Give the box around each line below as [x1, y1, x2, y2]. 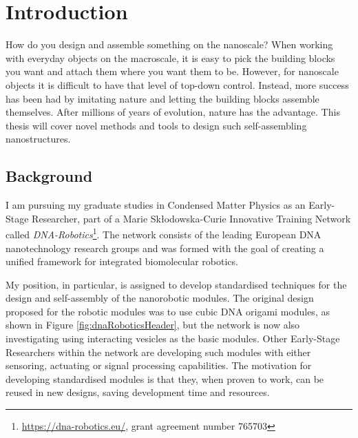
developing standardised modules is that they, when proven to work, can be [6, 371, 324, 386]
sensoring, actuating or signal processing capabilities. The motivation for [6, 358, 312, 373]
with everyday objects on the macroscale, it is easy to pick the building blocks [6, 50, 335, 65]
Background [6, 165, 93, 187]
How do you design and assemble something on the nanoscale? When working [6, 37, 333, 52]
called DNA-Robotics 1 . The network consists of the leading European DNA [6, 225, 322, 241]
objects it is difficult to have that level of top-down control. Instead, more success [6, 77, 349, 92]
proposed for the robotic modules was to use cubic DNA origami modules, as [6, 304, 330, 318]
